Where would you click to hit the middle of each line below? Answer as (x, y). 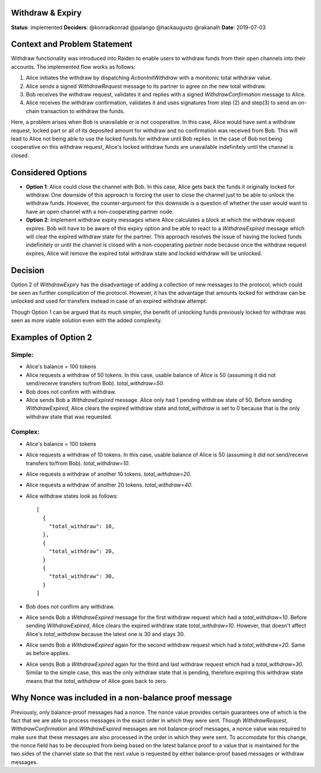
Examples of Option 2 (51, 337)
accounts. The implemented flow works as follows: (73, 67)
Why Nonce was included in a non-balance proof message (122, 698)
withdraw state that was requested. (69, 416)
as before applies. (48, 653)
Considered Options (49, 172)
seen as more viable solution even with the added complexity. (86, 320)
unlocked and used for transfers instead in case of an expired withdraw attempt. (109, 301)
